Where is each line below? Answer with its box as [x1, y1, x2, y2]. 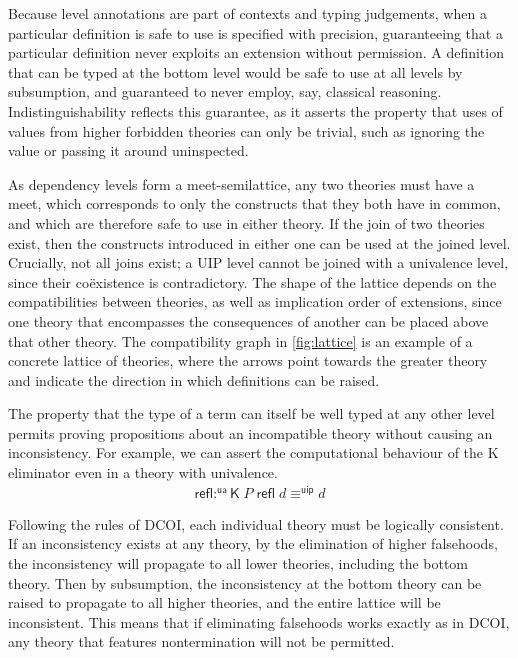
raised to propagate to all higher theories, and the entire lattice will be [8, 592, 441, 613]
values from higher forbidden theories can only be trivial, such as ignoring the [8, 120, 485, 141]
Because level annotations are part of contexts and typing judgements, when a [8, 3, 487, 23]
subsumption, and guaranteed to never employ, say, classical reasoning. [8, 81, 442, 102]
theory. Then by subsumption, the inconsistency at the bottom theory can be [8, 572, 482, 593]
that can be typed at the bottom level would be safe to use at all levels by [8, 61, 463, 82]
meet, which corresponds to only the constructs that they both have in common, [8, 193, 501, 214]
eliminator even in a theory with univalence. [8, 462, 278, 483]
